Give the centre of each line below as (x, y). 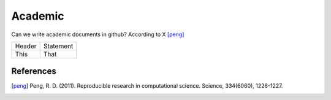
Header (26, 46)
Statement (58, 46)
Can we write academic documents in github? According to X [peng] (98, 34)
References (34, 71)
